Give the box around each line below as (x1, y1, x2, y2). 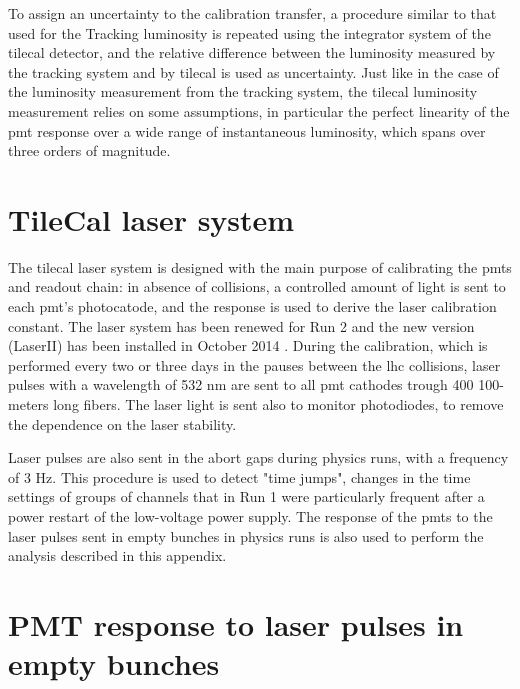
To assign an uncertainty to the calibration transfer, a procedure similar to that (8, 3, 497, 23)
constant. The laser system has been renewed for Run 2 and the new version (8, 315, 475, 336)
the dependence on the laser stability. (8, 413, 237, 434)
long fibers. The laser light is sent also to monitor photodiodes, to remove (53, 394, 504, 415)
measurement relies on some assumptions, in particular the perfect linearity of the (8, 100, 510, 121)
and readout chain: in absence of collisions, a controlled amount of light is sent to (8, 276, 506, 297)
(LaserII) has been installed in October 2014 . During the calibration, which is (8, 335, 488, 356)
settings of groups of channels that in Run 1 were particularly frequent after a (8, 486, 485, 507)
